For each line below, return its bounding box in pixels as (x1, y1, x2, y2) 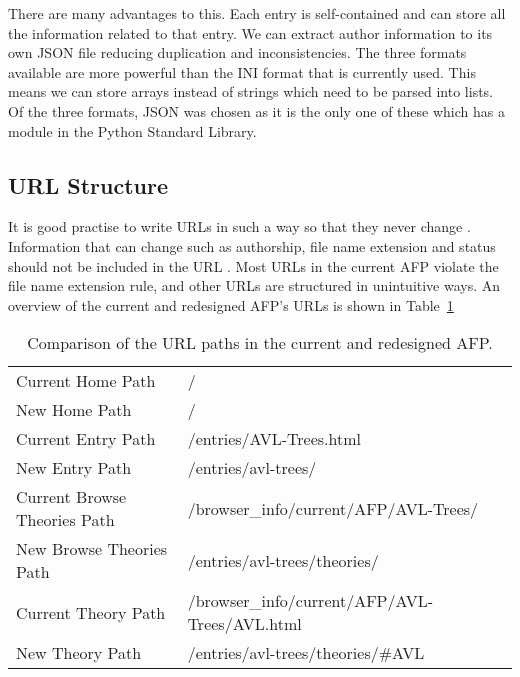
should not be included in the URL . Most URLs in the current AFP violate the (8, 255, 499, 276)
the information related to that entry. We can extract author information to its (8, 22, 493, 43)
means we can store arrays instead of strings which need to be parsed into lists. (8, 81, 494, 102)
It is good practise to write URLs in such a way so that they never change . (8, 216, 471, 237)
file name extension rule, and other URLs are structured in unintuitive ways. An (8, 275, 501, 296)
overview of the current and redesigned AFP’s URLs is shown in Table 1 (8, 294, 454, 315)
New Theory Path (16, 641, 142, 665)
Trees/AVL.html (187, 612, 302, 636)
